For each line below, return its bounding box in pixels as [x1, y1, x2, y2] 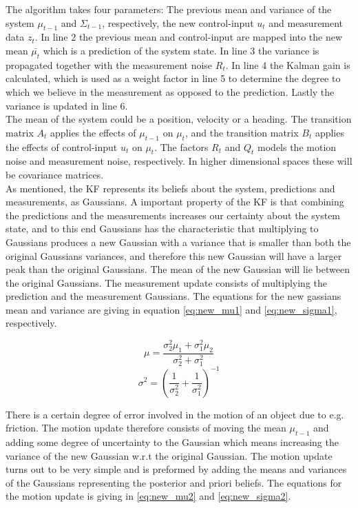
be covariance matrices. [6, 167, 104, 181]
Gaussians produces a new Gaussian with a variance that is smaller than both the [6, 234, 351, 249]
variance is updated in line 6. [6, 98, 128, 112]
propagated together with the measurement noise [6, 57, 213, 72]
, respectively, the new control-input [102, 15, 254, 30]
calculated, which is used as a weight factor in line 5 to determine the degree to [6, 71, 341, 85]
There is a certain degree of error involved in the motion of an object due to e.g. [6, 407, 344, 421]
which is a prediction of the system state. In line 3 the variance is [43, 43, 319, 57]
